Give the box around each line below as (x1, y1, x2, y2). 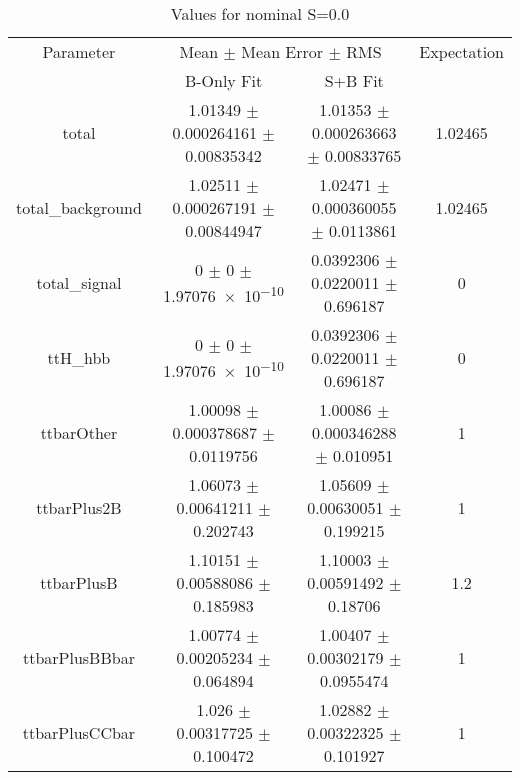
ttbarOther (40, 421, 118, 444)
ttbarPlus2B (36, 496, 122, 519)
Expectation (419, 40, 504, 63)
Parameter (42, 40, 116, 63)
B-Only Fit (184, 69, 263, 92)
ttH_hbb (47, 346, 111, 369)
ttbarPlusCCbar (22, 721, 136, 744)
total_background (16, 196, 142, 219)
